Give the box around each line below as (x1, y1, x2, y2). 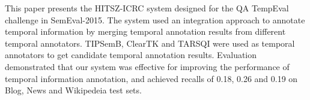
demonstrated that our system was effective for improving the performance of (5, 60, 290, 72)
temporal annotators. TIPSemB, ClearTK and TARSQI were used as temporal (5, 37, 295, 49)
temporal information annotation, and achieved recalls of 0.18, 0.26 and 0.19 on (5, 72, 298, 84)
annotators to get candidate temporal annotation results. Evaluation (5, 49, 257, 61)
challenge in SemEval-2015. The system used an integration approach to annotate (5, 13, 305, 26)
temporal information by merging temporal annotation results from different (5, 25, 286, 38)
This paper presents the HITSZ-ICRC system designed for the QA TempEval (5, 2, 289, 14)
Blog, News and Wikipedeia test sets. (5, 84, 142, 96)
